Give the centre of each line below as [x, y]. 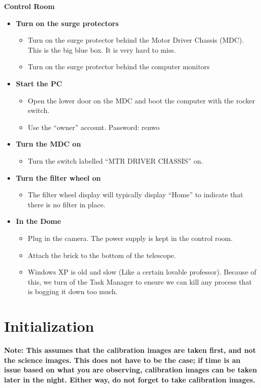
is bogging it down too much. [73, 291]
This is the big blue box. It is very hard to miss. [102, 49]
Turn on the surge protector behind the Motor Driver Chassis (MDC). [136, 40]
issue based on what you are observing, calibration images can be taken [130, 370]
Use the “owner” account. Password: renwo [94, 127]
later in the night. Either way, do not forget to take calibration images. [130, 379]
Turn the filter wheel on [58, 177]
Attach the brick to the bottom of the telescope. [102, 255]
